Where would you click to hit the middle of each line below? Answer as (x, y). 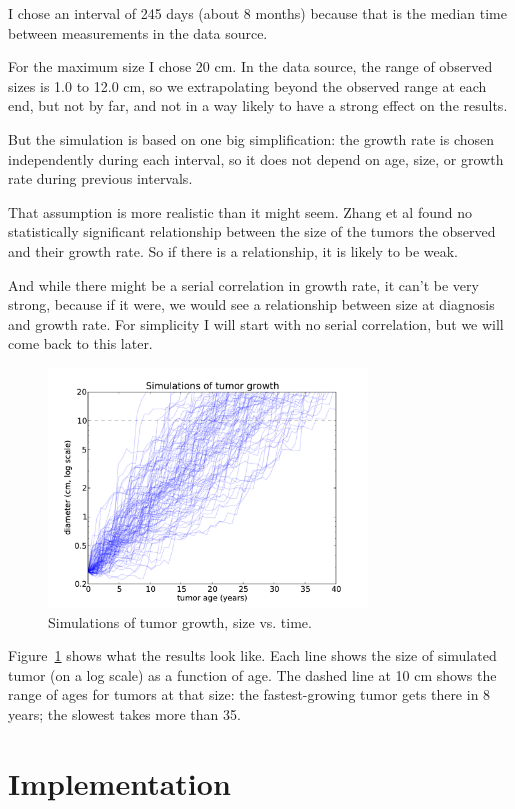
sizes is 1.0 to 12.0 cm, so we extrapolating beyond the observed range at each (247, 85)
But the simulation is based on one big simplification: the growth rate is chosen (251, 138)
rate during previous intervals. (100, 178)
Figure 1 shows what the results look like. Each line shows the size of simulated (252, 655)
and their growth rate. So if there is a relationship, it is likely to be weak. (233, 250)
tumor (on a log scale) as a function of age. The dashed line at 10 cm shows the (252, 674)
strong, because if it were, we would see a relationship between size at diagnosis (251, 304)
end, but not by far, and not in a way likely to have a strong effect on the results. (258, 105)
